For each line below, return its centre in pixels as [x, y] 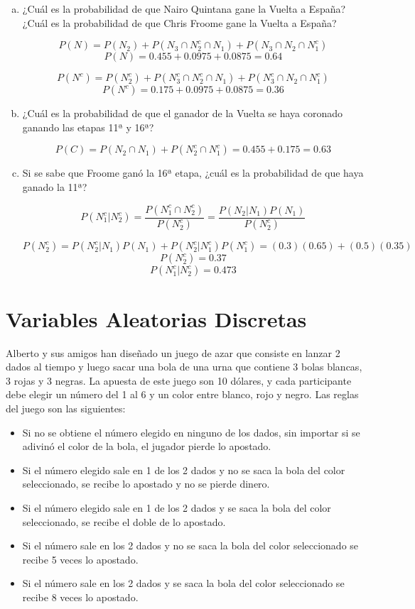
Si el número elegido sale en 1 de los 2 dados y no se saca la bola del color [184, 470]
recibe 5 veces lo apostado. [80, 559]
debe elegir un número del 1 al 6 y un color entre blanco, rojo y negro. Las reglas [182, 394]
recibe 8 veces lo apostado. [80, 597]
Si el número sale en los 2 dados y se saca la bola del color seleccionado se [183, 583]
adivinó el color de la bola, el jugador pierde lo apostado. [147, 446]
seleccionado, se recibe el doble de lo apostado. [124, 521]
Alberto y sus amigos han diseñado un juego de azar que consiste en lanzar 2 [173, 352]
